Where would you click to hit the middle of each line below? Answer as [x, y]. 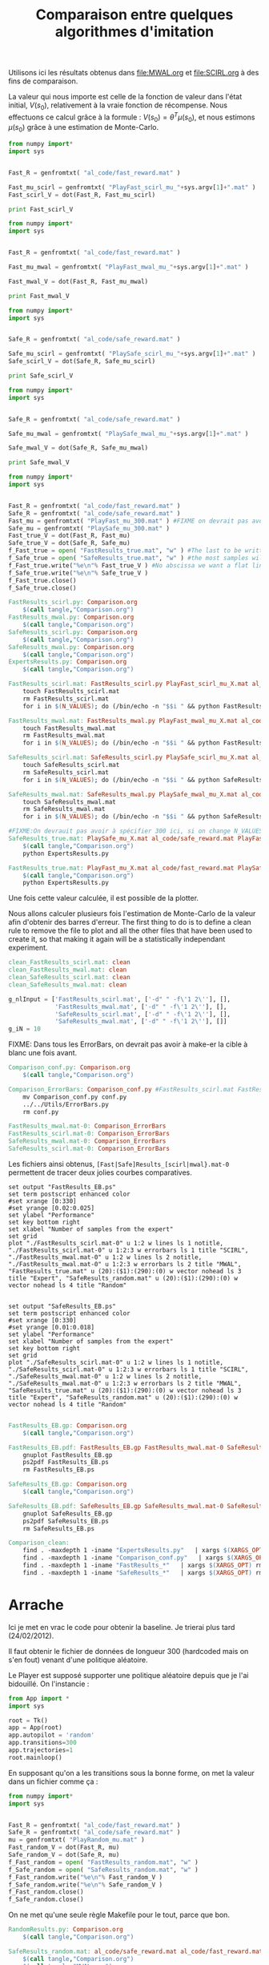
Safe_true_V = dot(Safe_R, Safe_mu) [69, 543]
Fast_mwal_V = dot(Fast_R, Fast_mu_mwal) [78, 281]
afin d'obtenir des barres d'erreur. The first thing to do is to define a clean [130, 922]
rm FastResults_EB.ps [58, 1470]
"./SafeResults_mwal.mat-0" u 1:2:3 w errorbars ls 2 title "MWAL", [125, 1383]
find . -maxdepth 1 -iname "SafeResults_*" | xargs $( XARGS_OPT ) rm [143, 1572]
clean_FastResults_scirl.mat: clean [69, 962]
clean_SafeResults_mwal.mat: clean [68, 985]
